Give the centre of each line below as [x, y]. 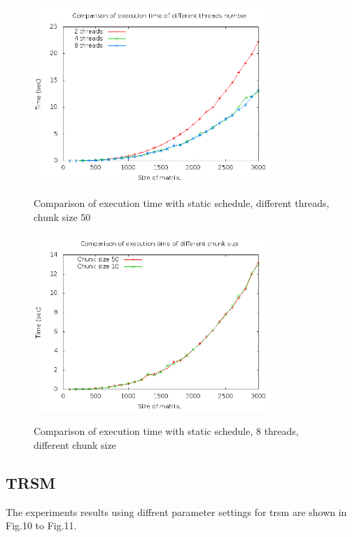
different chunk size [75, 444]
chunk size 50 [62, 216]
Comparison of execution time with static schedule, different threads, [182, 202]
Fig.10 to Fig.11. [41, 525]
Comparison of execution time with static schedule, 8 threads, [166, 431]
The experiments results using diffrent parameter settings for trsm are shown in [176, 511]
